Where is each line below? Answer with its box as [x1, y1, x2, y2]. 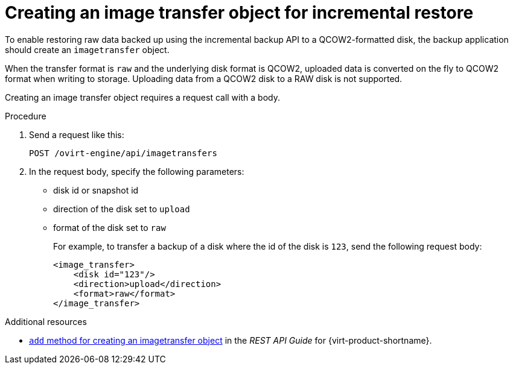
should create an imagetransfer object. [5, 44, 170, 55]
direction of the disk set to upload [53, 203, 190, 214]
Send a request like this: [29, 129, 124, 140]
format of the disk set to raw [53, 222, 166, 233]
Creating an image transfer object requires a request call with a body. [5, 92, 280, 102]
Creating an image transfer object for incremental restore [5, 2, 474, 23]
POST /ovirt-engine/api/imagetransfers [29, 148, 217, 158]
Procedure [5, 110, 46, 121]
